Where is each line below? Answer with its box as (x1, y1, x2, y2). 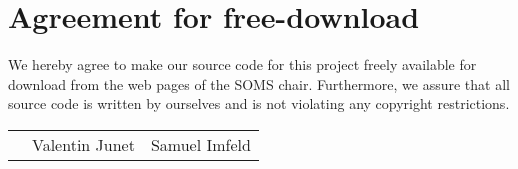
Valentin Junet (32, 132, 135, 156)
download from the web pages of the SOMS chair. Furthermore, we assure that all (8, 73, 510, 94)
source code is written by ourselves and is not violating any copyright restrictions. (8, 93, 510, 114)
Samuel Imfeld (150, 132, 251, 156)
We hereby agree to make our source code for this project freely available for (8, 54, 477, 75)
